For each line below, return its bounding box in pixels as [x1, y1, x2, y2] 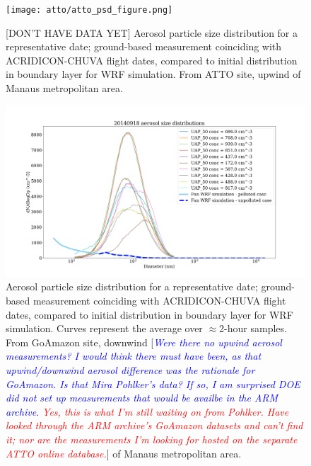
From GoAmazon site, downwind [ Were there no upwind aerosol [6, 334, 282, 349]
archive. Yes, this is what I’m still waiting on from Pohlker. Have [6, 404, 289, 419]
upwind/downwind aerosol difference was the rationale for [6, 363, 255, 377]
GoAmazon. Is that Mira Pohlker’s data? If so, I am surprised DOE [6, 376, 300, 391]
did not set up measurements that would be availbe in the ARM [6, 390, 278, 405]
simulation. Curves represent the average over [6, 321, 203, 336]
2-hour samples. [219, 321, 287, 336]
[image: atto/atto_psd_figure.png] [6, 5, 173, 15]
